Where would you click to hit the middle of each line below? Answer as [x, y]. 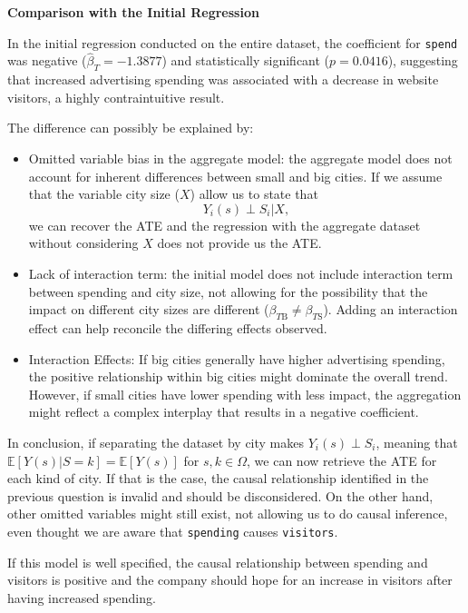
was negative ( [47, 60]
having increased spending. [82, 597]
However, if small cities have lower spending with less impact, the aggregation [245, 394]
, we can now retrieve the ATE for [342, 460]
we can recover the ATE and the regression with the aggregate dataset [224, 225]
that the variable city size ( [104, 194]
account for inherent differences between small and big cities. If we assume [235, 176]
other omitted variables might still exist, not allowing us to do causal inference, [228, 514]
